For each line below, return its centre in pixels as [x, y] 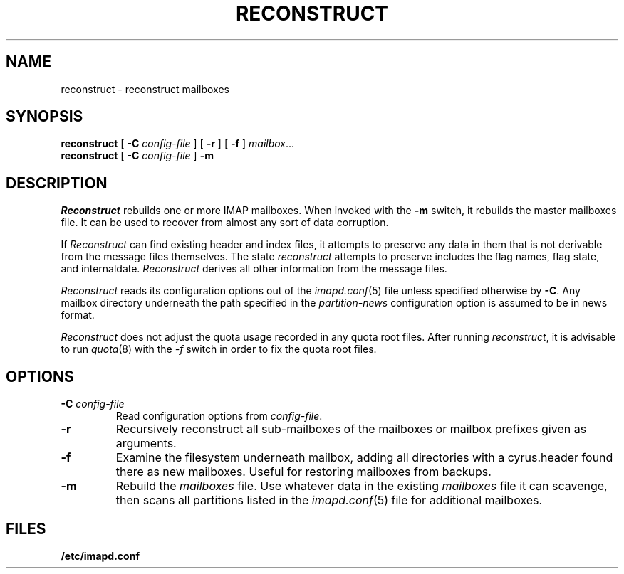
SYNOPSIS [45, 117]
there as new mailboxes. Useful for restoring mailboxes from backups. [303, 472]
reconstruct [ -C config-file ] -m [137, 156]
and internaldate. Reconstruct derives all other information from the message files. [254, 269]
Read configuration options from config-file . [219, 416]
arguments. [146, 443]
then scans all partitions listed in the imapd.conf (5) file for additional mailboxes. [329, 500]
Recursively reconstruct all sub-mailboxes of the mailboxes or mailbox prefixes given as [351, 429]
